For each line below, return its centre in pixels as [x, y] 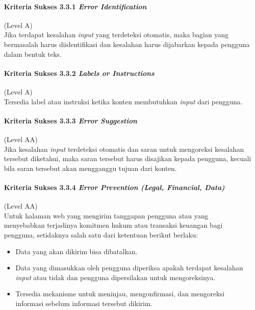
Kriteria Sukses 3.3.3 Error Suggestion [71, 120]
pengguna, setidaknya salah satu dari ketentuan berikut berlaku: [101, 234]
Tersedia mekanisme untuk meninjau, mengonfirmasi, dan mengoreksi [120, 294]
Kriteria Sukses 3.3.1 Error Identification [75, 6]
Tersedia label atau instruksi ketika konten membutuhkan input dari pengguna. [123, 101]
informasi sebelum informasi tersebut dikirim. [84, 303]
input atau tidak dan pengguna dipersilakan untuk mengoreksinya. [115, 277]
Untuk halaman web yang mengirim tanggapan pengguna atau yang [106, 215]
